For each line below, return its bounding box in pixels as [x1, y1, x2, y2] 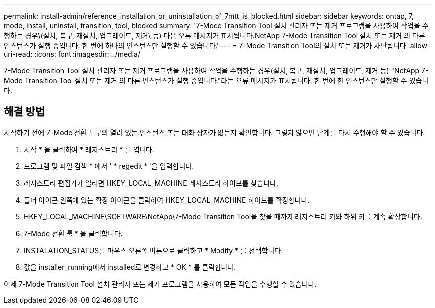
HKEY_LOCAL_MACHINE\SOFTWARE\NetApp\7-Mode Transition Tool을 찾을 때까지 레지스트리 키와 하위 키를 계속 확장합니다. [24, 212, 422, 221]
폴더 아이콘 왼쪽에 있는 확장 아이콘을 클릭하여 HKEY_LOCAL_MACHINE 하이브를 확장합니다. [24, 195, 310, 204]
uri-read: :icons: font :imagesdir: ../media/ [4, 50, 140, 58]
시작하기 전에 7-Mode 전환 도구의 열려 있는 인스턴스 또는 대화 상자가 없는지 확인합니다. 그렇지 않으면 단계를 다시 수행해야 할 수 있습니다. [4, 128, 425, 137]
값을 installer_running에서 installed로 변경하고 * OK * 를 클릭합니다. [24, 262, 236, 271]
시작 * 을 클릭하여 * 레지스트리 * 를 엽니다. [24, 145, 154, 154]
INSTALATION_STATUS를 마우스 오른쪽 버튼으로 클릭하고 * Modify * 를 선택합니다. [24, 246, 283, 255]
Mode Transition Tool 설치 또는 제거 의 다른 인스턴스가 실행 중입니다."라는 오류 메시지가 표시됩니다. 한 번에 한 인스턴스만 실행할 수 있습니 [4, 76, 429, 85]
